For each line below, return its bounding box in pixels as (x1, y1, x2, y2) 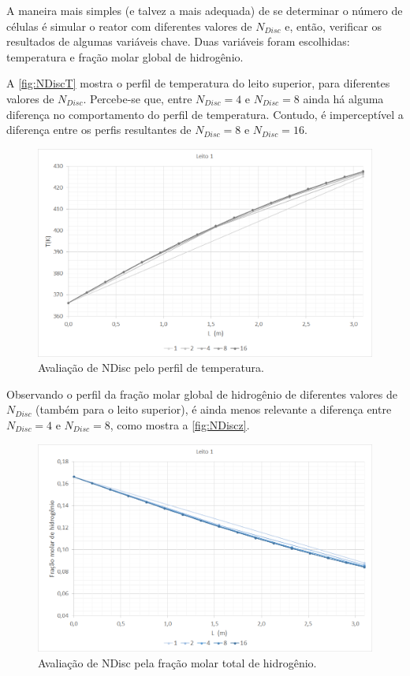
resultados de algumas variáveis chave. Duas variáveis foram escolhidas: (6, 33, 350, 50)
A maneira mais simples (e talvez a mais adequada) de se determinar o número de (6, 2, 403, 18)
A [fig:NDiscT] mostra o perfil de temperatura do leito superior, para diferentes (6, 75, 390, 91)
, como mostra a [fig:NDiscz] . (110, 416, 250, 433)
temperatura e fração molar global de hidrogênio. (6, 48, 244, 65)
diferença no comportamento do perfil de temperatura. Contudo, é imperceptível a (6, 106, 404, 122)
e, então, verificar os (285, 17, 382, 34)
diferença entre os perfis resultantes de (6, 121, 192, 138)
